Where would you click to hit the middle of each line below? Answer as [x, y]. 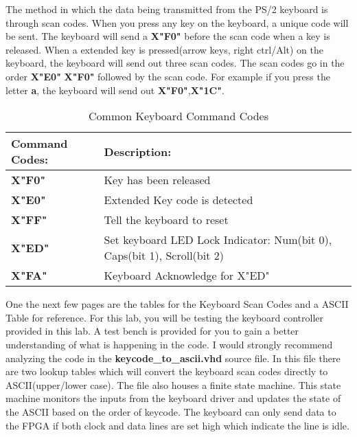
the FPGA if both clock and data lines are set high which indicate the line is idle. [177, 425]
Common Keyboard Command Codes [178, 116]
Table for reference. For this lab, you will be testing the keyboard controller [165, 317]
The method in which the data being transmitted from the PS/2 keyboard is [167, 9]
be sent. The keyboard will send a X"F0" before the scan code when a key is [168, 36]
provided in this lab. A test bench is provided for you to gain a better [152, 331]
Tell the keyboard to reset [166, 220]
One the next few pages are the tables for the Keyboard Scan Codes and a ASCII [177, 304]
